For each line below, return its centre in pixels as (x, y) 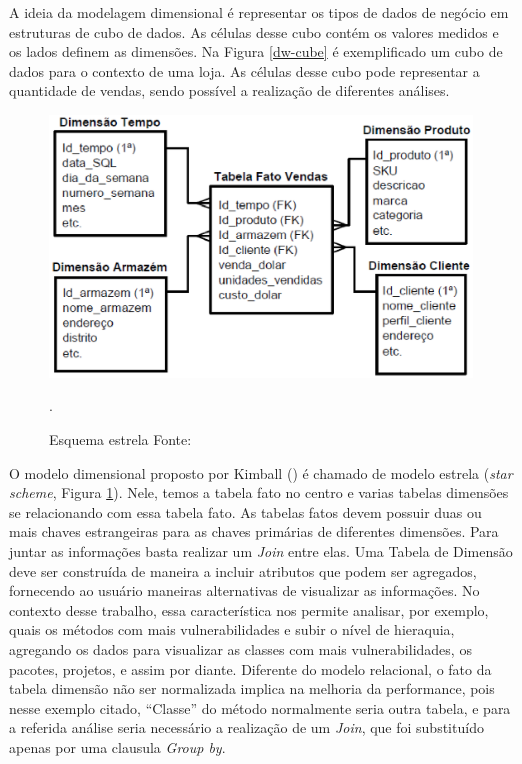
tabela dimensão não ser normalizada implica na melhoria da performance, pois (252, 688)
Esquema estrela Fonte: (120, 439)
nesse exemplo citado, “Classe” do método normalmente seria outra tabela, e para (260, 707)
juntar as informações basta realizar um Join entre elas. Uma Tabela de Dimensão (261, 551)
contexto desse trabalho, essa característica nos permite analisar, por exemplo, (249, 609)
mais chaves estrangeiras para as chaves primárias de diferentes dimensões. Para (254, 531)
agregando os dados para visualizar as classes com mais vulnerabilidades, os (240, 649)
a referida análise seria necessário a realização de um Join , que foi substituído (246, 727)
